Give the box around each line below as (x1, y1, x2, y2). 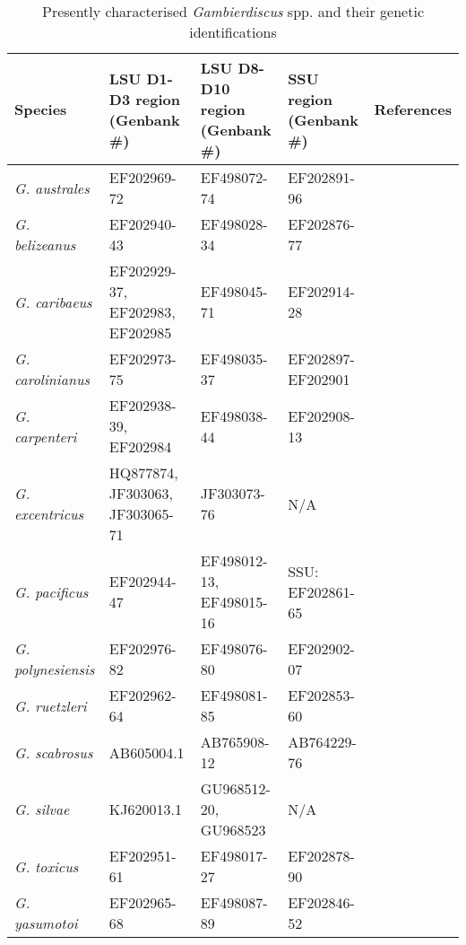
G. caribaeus (14, 291, 92, 312)
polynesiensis (14, 659, 95, 679)
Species (14, 99, 67, 119)
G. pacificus (14, 581, 89, 602)
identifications (189, 22, 277, 42)
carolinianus (14, 369, 91, 389)
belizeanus (14, 234, 76, 255)
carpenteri (14, 425, 77, 447)
